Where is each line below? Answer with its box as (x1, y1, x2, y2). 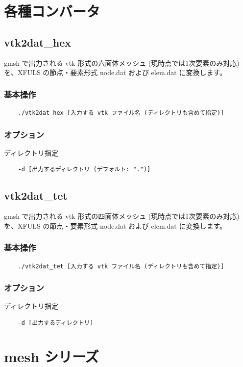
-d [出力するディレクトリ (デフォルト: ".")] (18, 166, 151, 173)
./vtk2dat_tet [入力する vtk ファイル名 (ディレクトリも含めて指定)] (18, 262, 224, 270)
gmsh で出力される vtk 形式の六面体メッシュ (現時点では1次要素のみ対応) (4, 57, 240, 68)
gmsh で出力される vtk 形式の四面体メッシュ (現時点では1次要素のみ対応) (4, 211, 240, 221)
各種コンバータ (4, 1, 100, 21)
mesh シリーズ (4, 346, 99, 366)
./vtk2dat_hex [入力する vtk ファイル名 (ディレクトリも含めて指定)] (18, 109, 224, 116)
